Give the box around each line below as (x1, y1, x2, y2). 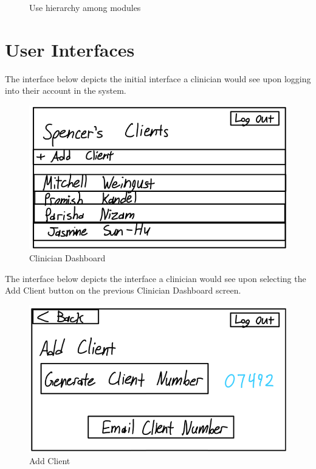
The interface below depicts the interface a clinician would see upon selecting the (5, 272, 306, 284)
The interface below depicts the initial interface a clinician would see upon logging (5, 72, 311, 85)
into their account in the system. (5, 84, 126, 97)
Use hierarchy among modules (29, 1, 141, 13)
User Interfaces (5, 37, 135, 62)
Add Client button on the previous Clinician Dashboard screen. (5, 284, 241, 297)
